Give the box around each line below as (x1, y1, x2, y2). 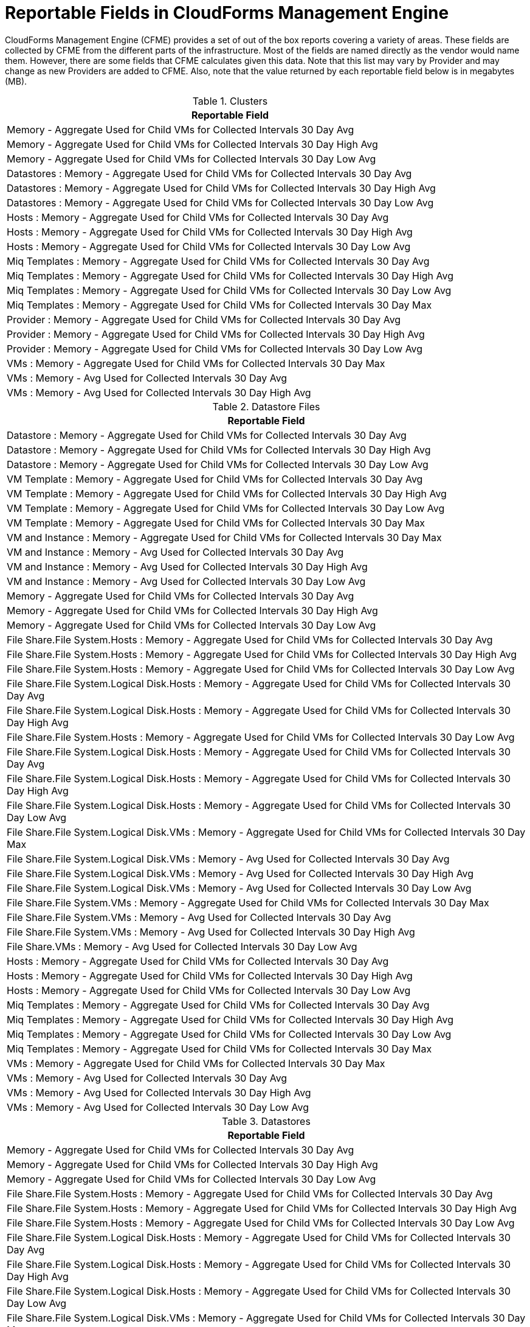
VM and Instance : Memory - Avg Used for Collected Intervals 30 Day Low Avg (7, 575, 366, 587)
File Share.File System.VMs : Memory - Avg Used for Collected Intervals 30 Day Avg (7, 911, 391, 923)
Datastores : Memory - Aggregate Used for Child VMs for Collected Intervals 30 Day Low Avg (7, 196, 434, 209)
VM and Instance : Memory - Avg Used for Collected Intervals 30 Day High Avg (7, 560, 368, 573)
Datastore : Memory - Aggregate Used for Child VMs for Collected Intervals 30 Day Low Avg (7, 458, 428, 471)
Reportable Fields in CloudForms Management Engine (5, 2, 449, 23)
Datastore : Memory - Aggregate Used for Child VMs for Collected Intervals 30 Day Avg (7, 429, 407, 441)
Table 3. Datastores (222, 1115, 311, 1127)
